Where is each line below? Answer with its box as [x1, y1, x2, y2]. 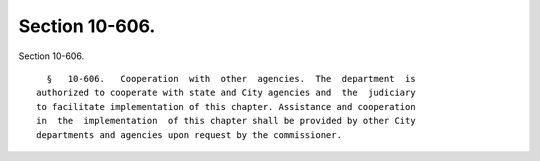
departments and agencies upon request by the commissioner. [36, 129, 342, 140]
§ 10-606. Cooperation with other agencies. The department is [46, 73, 416, 84]
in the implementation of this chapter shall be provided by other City [36, 115, 416, 127]
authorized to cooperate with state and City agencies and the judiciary [36, 87, 416, 99]
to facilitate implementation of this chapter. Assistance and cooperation [36, 101, 416, 112]
